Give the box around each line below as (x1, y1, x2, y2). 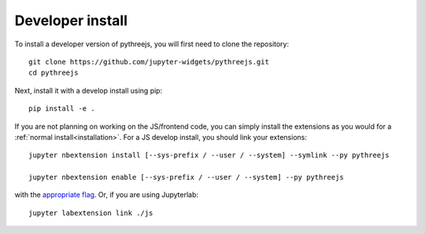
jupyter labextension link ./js (28, 208, 153, 218)
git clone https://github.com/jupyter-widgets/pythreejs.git (28, 57, 269, 66)
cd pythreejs (28, 68, 79, 78)
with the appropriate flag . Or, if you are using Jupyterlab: (14, 190, 199, 199)
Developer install (14, 12, 128, 29)
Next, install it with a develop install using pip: (14, 86, 163, 95)
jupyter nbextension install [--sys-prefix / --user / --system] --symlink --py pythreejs (28, 151, 390, 160)
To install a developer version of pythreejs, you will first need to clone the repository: (14, 39, 290, 49)
